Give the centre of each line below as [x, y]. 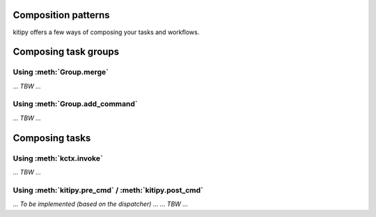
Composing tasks [52, 138]
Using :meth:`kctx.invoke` [58, 158]
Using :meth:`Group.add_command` [75, 104]
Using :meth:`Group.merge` [61, 72]
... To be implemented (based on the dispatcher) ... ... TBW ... [100, 204]
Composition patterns [62, 15]
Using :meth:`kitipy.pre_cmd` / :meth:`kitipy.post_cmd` [108, 190]
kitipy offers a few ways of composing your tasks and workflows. [106, 32]
